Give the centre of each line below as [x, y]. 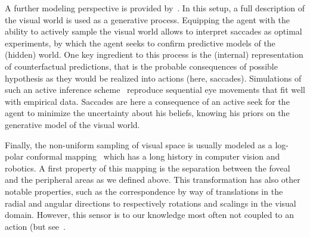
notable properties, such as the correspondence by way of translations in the [144, 191]
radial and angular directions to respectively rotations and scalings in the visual [151, 203]
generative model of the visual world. [72, 124]
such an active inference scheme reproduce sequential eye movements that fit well [155, 90]
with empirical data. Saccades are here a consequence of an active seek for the [147, 101]
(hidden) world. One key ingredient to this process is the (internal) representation [154, 54]
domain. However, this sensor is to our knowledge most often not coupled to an [150, 215]
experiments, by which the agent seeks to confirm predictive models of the [140, 43]
